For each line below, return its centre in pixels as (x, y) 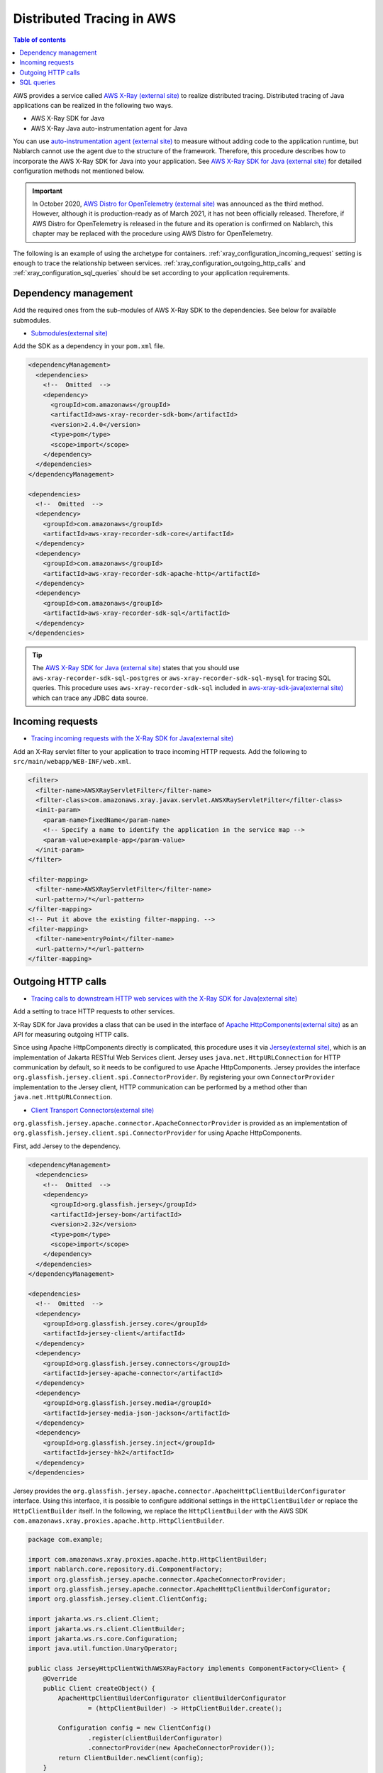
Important (48, 191)
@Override (60, 1678)
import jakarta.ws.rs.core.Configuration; (103, 1639)
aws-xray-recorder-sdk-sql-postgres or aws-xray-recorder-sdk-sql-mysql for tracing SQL (182, 678)
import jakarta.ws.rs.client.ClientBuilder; (107, 1629)
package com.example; (66, 1540)
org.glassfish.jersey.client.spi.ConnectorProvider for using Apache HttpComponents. (157, 1133)
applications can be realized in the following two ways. (93, 105)
